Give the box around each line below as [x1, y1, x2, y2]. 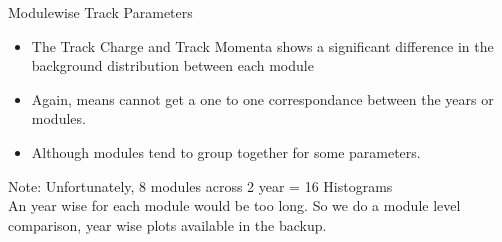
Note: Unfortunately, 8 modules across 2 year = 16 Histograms [8, 175, 393, 196]
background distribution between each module [31, 55, 314, 76]
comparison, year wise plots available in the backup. [8, 214, 327, 235]
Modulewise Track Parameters [8, 2, 193, 22]
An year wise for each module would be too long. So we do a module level [8, 195, 461, 216]
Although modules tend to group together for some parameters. [31, 141, 421, 162]
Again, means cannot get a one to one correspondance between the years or [31, 88, 494, 109]
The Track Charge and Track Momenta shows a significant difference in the [31, 35, 494, 56]
